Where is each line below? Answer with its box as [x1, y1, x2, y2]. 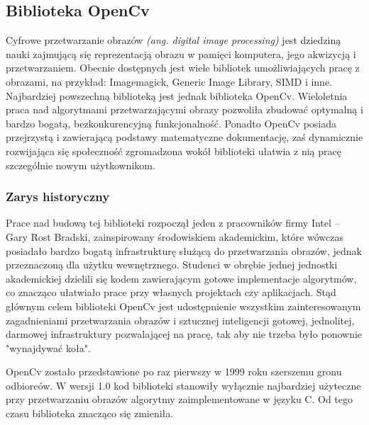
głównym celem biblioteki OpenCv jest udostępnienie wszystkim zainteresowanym [6, 298, 361, 313]
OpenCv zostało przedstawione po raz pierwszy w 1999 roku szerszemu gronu [6, 364, 342, 379]
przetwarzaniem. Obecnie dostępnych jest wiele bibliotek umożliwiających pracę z [6, 60, 360, 75]
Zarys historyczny [6, 188, 110, 205]
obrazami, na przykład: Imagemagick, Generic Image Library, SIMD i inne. [6, 74, 333, 89]
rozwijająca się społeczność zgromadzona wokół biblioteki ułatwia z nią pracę [6, 143, 341, 158]
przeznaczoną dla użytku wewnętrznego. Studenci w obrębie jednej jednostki [6, 257, 338, 272]
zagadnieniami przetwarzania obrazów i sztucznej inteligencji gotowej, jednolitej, [6, 312, 355, 327]
